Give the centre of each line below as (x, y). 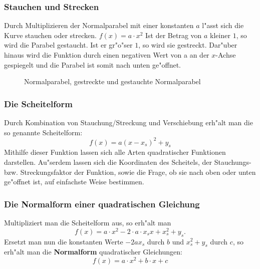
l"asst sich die (223, 25)
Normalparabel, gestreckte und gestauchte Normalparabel (112, 81)
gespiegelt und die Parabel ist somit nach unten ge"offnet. (92, 64)
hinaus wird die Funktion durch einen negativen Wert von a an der (107, 55)
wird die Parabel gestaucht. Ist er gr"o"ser (68, 45)
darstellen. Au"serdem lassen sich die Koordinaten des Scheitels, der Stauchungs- (128, 162)
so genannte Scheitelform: (43, 132)
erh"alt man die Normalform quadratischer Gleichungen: (93, 252)
